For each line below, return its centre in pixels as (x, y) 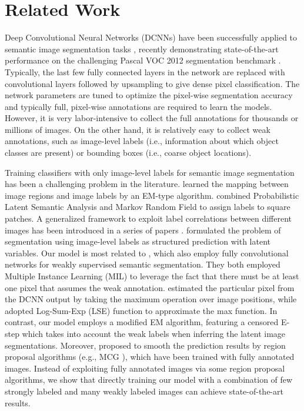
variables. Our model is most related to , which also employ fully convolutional (147, 253)
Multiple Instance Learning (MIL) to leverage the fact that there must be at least (152, 276)
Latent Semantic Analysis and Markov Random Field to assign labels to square (148, 207)
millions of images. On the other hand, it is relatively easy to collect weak (138, 129)
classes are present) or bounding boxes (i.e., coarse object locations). (128, 153)
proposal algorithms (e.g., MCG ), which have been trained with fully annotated (150, 357)
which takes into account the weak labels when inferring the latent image (154, 333)
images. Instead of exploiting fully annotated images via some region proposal (145, 368)
